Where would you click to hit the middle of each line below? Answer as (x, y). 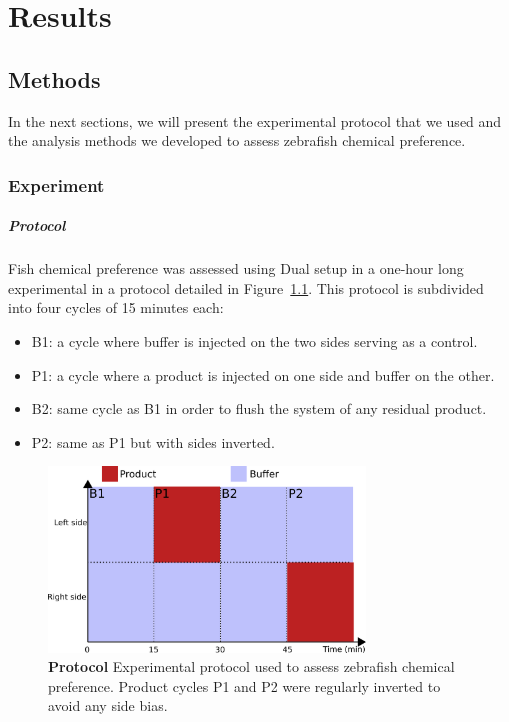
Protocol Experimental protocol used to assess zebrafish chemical (251, 666)
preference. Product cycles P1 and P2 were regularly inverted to (244, 685)
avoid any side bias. (108, 705)
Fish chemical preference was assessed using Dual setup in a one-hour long (236, 268)
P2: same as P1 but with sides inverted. (153, 441)
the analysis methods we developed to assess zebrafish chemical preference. (237, 140)
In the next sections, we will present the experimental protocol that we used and (255, 120)
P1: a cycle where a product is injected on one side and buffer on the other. (263, 374)
